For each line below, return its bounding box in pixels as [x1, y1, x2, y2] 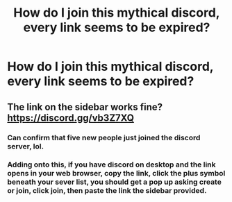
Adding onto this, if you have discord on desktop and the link [7, 160, 217, 169]
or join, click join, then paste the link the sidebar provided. [7, 186, 207, 196]
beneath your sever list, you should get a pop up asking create [7, 177, 222, 187]
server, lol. [7, 141, 44, 151]
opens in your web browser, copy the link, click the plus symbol [7, 169, 226, 178]
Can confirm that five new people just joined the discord [7, 133, 201, 142]
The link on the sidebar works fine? [7, 101, 163, 112]
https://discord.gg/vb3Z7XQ [7, 112, 134, 124]
